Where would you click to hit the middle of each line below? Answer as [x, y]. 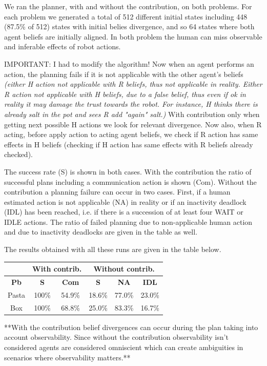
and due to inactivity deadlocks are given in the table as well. [101, 232]
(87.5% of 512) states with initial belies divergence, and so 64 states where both [129, 26]
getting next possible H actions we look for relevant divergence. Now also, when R [133, 124]
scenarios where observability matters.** [67, 357]
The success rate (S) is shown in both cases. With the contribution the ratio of [128, 171]
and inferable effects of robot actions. [63, 46]
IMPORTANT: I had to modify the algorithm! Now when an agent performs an [129, 63]
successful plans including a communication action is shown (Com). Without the [130, 181]
